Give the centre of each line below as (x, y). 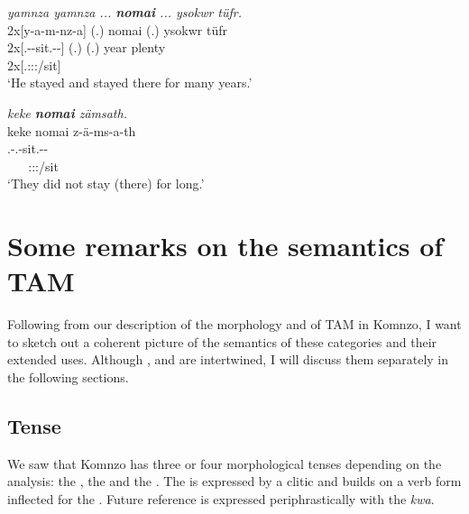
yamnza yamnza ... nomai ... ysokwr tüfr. (125, 12)
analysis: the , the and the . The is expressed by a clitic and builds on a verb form (234, 481)
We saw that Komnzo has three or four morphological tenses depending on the (225, 463)
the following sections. (68, 377)
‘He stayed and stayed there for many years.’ (130, 83)
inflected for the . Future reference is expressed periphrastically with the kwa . (221, 499)
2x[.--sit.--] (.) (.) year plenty (87, 47)
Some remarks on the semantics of (225, 246)
